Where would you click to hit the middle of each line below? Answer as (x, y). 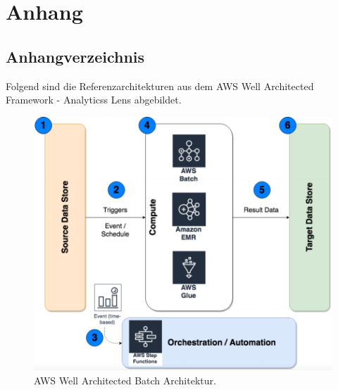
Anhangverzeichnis (75, 56)
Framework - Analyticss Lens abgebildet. (94, 100)
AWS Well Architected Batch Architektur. (125, 380)
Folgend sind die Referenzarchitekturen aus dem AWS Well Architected (160, 86)
